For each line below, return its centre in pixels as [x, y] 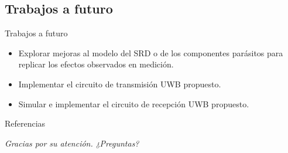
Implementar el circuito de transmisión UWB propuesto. [120, 84]
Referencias [25, 123]
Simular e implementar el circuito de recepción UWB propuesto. [134, 103]
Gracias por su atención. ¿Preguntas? [72, 143]
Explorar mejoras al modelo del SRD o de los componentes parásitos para [151, 52]
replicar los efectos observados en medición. [96, 64]
